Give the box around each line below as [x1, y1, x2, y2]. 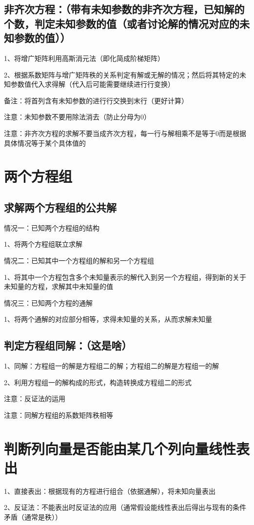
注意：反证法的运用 [4, 393, 65, 404]
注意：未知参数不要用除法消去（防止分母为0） [4, 112, 151, 122]
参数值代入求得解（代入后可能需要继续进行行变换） [10, 79, 175, 89]
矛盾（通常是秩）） [4, 511, 62, 522]
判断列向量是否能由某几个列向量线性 [4, 438, 236, 458]
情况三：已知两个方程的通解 [4, 297, 93, 308]
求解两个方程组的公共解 [4, 199, 117, 214]
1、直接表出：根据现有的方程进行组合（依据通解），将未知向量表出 [4, 486, 215, 496]
